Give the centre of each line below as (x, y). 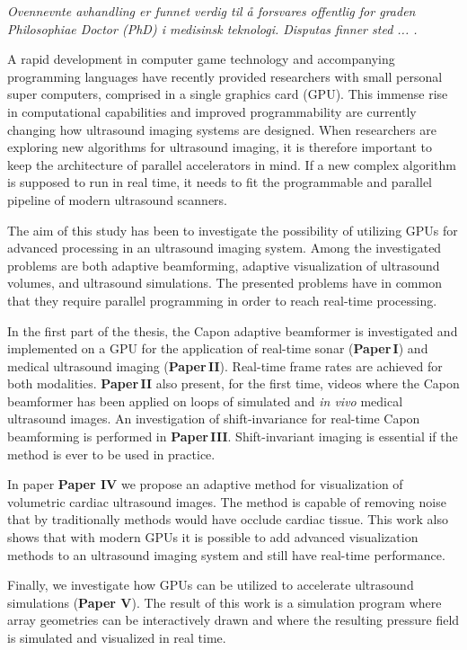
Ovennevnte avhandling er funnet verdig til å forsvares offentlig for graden (211, 11)
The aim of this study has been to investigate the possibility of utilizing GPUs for (233, 230)
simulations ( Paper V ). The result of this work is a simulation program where (225, 602)
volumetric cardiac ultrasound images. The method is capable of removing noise (227, 501)
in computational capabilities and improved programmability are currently (212, 111)
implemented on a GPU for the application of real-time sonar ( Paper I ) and (218, 348)
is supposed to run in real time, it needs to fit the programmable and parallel (220, 182)
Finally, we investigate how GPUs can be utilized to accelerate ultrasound (211, 585)
